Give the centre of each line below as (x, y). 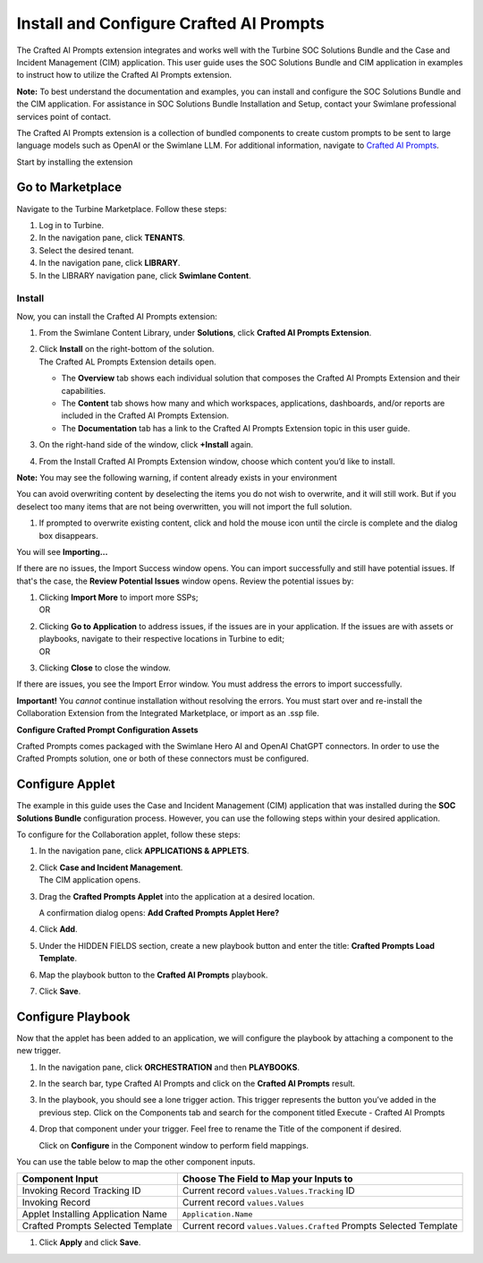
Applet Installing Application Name (94, 1215)
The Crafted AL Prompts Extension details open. (127, 362)
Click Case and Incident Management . (111, 867)
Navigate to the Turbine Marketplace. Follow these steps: (122, 209)
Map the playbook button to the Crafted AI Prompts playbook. (153, 975)
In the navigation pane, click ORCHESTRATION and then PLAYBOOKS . (169, 1067)
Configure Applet (66, 785)
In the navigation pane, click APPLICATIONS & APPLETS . (144, 851)
